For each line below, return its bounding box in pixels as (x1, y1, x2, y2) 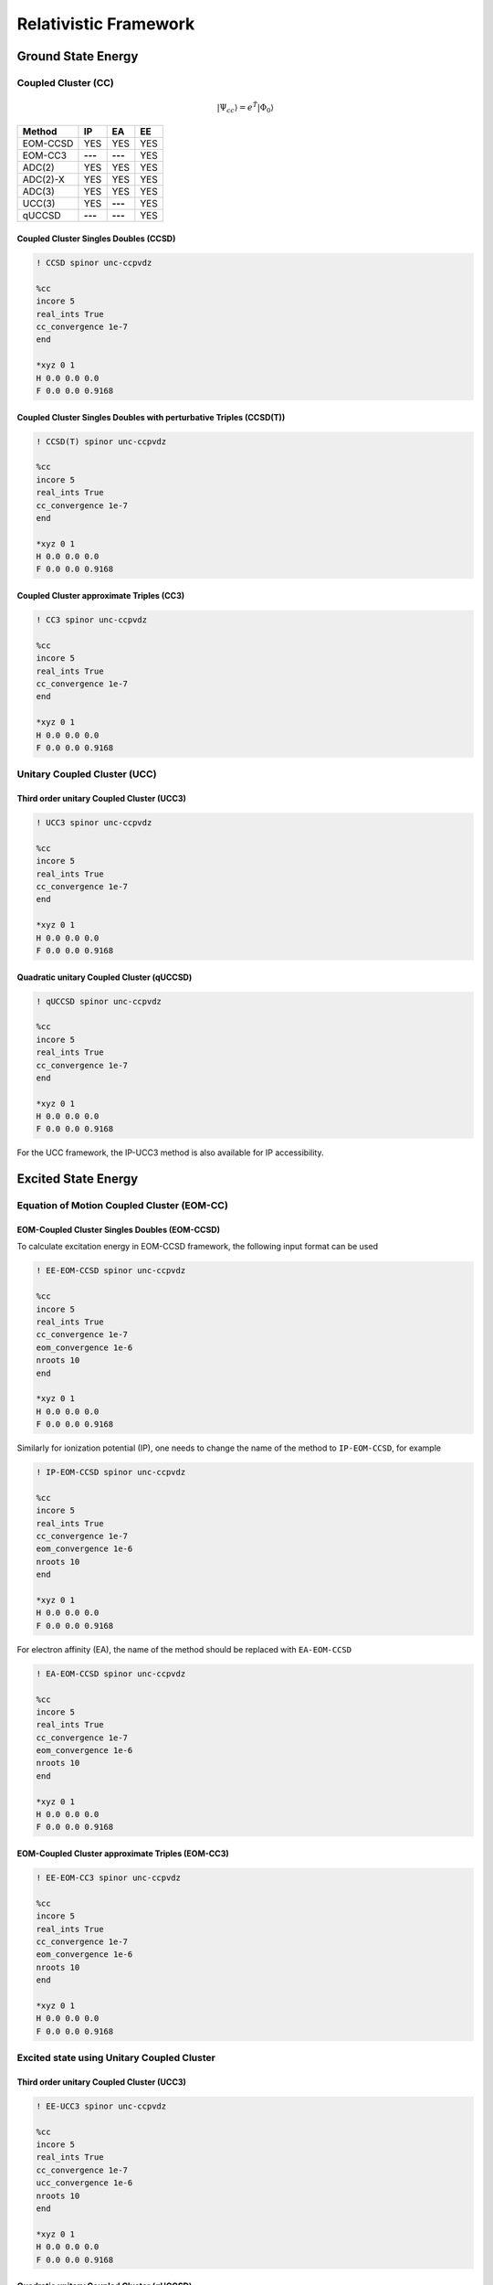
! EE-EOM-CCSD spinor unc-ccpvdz (36, 1266, 186, 1276)
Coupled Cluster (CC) (16, 76, 114, 89)
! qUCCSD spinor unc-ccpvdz (36, 996, 162, 1006)
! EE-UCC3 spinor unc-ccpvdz (36, 2100, 167, 2111)
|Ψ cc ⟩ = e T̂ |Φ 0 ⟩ (216, 101, 274, 114)
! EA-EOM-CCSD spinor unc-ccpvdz (36, 1668, 186, 1679)
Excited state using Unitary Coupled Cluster (16, 2052, 216, 2065)
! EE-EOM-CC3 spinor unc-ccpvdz (36, 1872, 182, 1883)
